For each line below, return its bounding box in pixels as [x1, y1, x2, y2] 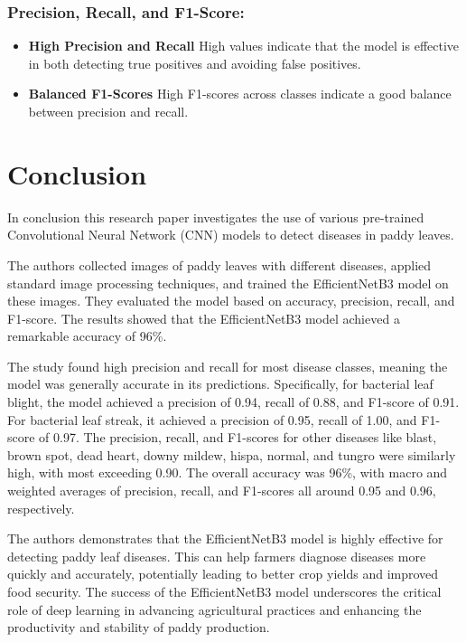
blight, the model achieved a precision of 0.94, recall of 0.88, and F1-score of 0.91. [7, 392, 460, 411]
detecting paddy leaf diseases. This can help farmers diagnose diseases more [7, 546, 426, 565]
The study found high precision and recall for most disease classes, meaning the [7, 356, 448, 375]
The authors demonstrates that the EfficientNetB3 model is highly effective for [7, 529, 443, 548]
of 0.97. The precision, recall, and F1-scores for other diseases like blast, [39, 428, 437, 447]
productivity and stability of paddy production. [7, 618, 270, 637]
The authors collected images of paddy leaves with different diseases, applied [7, 255, 432, 274]
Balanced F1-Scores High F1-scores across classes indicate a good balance [28, 84, 452, 103]
